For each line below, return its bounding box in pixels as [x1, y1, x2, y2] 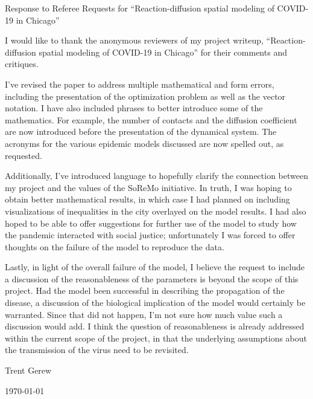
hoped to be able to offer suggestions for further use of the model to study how [5, 216, 297, 229]
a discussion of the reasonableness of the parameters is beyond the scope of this [5, 272, 299, 285]
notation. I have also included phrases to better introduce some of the [5, 102, 263, 114]
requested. [5, 149, 42, 161]
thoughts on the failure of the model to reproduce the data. [5, 240, 224, 253]
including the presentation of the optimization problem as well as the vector [5, 89, 286, 102]
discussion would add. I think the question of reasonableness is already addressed [5, 320, 305, 332]
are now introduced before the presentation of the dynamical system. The [5, 125, 277, 138]
